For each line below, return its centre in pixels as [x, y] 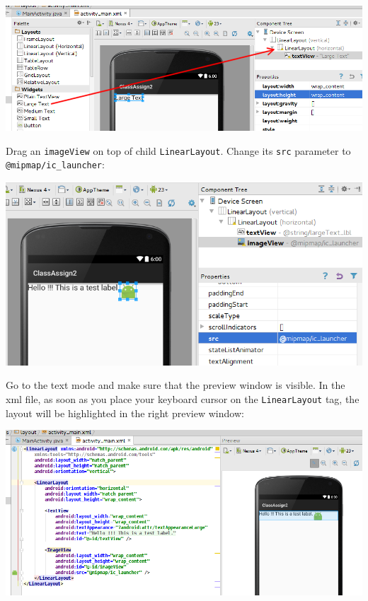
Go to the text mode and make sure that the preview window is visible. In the [176, 385]
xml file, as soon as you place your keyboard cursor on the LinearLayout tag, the [183, 398]
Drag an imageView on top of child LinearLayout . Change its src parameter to [178, 150]
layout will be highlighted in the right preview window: [125, 413]
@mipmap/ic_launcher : [55, 164]
